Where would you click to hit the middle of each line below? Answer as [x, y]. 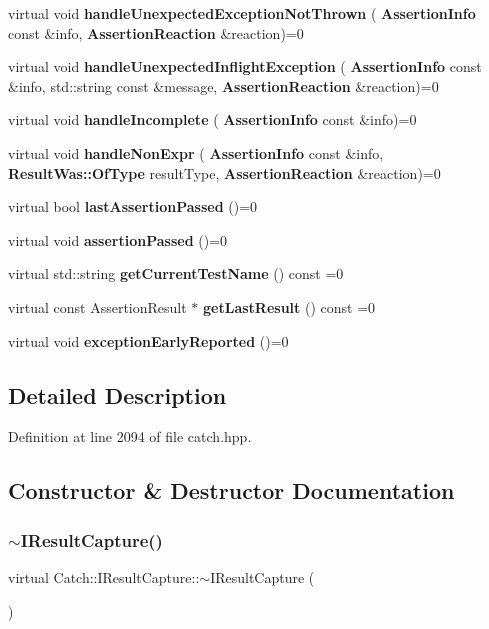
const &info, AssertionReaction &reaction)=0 [156, 32]
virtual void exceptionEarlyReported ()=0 [148, 340]
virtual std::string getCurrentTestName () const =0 [176, 273]
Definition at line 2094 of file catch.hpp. [130, 436]
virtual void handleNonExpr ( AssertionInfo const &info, [196, 152]
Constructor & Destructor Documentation [231, 490]
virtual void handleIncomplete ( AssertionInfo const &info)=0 [212, 119]
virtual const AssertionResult [97, 306]
